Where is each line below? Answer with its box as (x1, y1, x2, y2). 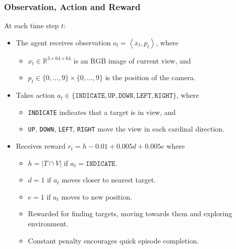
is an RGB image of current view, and (73, 55, 191, 66)
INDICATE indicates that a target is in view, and (28, 106, 176, 117)
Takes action (16, 90, 55, 100)
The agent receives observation (16, 37, 111, 47)
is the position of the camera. (105, 72, 196, 83)
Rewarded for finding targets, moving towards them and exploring (28, 208, 232, 219)
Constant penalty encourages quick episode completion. (28, 235, 199, 245)
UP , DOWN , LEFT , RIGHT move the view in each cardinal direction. (28, 123, 225, 134)
